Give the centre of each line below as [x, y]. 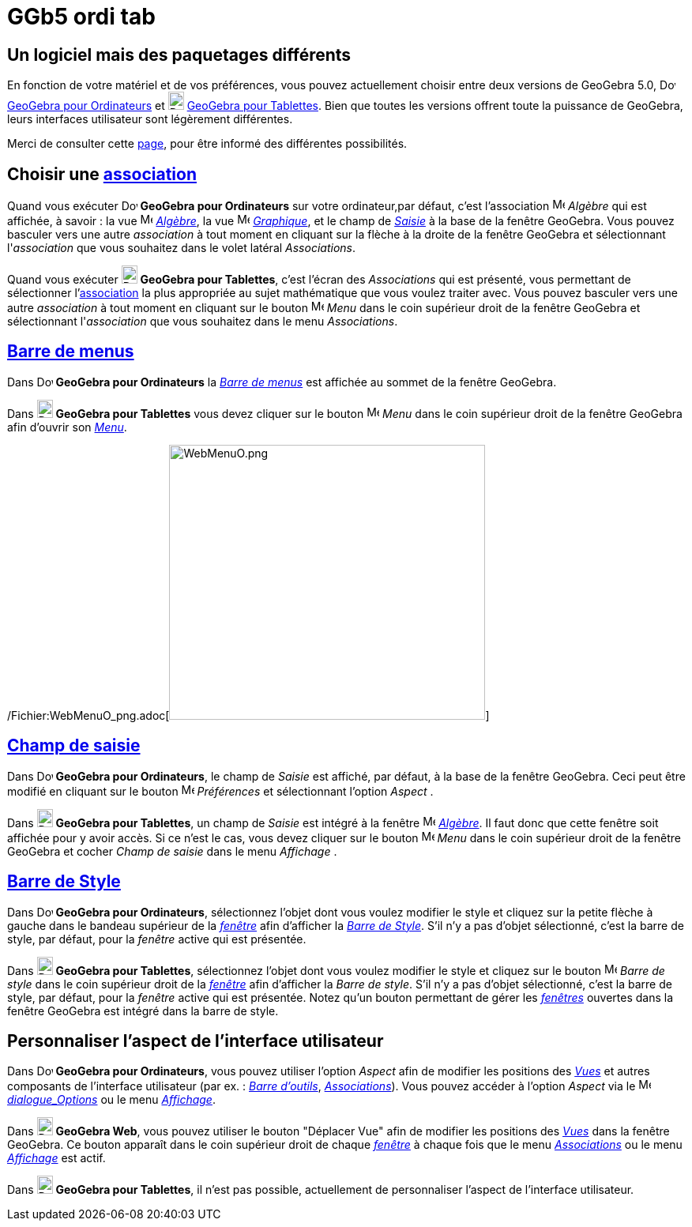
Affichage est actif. [56, 1158]
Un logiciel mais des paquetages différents [179, 55]
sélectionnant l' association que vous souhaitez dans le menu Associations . [203, 322]
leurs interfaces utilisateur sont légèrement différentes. [150, 119]
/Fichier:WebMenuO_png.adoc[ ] [248, 715]
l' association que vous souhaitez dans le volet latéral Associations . [181, 248]
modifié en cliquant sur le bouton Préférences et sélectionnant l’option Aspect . [220, 791]
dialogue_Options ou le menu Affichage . [111, 1100]
